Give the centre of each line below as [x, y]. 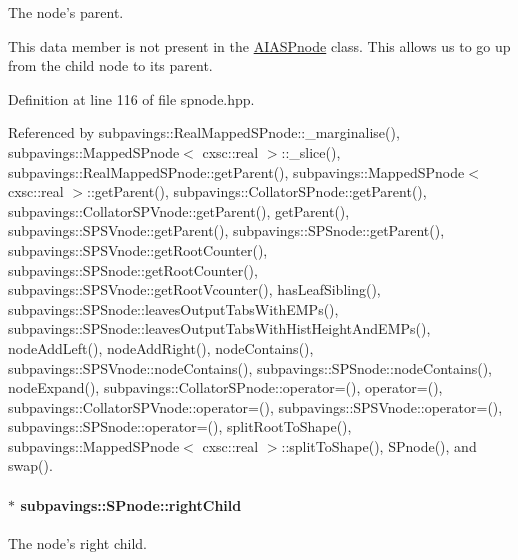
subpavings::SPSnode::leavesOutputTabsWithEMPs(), [173, 308]
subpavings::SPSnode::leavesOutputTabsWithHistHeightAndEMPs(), [219, 328]
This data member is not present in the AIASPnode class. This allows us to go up [259, 45]
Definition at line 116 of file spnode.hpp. [131, 98]
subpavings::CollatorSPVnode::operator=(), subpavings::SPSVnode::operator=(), [255, 406]
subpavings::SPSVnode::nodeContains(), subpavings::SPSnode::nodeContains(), [250, 367]
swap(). [30, 465]
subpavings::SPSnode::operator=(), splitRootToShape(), [180, 426]
